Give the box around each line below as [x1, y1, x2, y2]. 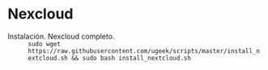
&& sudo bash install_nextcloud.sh [70, 54, 192, 62]
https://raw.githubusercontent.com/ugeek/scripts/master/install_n [28, 47, 261, 55]
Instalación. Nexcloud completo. [7, 31, 115, 41]
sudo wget [28, 39, 62, 48]
